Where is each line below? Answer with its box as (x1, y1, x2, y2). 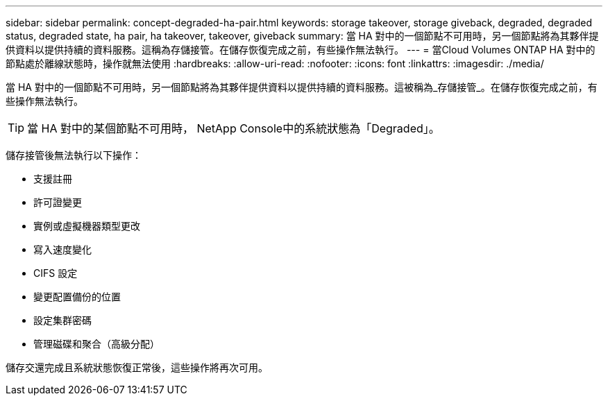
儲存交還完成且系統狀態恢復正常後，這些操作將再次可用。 (6, 361, 268, 373)
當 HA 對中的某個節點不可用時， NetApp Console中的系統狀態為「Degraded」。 (27, 121, 440, 135)
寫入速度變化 (33, 244, 92, 255)
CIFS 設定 (33, 267, 78, 279)
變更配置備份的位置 (33, 291, 121, 302)
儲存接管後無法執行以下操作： (6, 149, 142, 161)
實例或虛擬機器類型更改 (33, 220, 140, 232)
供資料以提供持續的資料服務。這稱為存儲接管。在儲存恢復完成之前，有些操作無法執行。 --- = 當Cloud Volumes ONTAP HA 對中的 (6, 44, 596, 56)
